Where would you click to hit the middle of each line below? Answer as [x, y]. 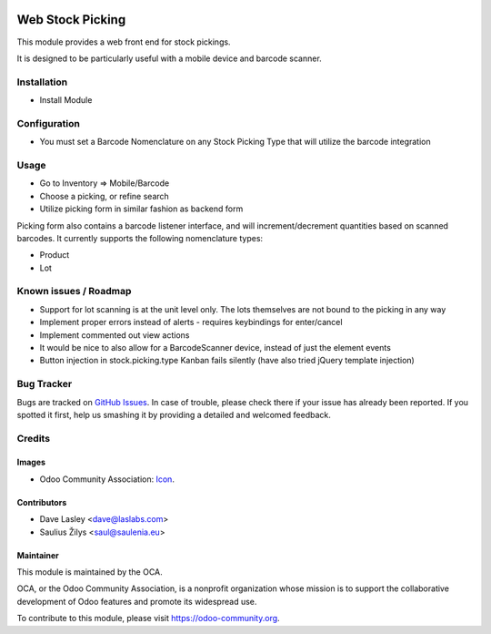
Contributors [42, 502]
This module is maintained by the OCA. [90, 572]
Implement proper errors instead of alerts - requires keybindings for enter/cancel [191, 322]
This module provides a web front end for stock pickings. [124, 42]
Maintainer [38, 555]
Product [55, 255]
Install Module [66, 100]
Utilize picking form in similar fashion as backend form [141, 209]
